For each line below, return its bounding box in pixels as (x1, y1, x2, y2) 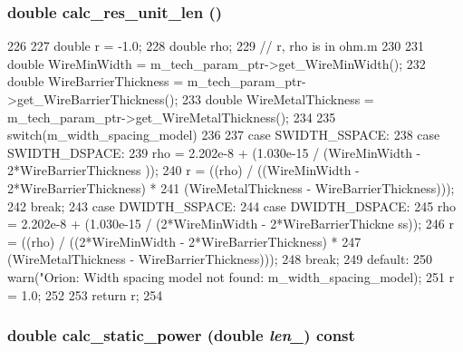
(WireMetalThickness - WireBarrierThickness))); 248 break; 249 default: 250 (7, 249, 432, 269)
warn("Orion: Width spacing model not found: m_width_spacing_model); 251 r (7, 267, 455, 286)
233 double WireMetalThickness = (182, 90, 374, 108)
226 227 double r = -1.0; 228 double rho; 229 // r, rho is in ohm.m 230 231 (7, 36, 424, 55)
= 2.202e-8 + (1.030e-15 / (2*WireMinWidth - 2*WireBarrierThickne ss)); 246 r (7, 214, 454, 233)
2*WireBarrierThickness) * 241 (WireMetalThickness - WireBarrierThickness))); (7, 178, 455, 197)
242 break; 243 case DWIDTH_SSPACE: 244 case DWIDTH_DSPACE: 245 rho (7, 196, 457, 215)
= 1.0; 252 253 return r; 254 (7, 285, 163, 304)
